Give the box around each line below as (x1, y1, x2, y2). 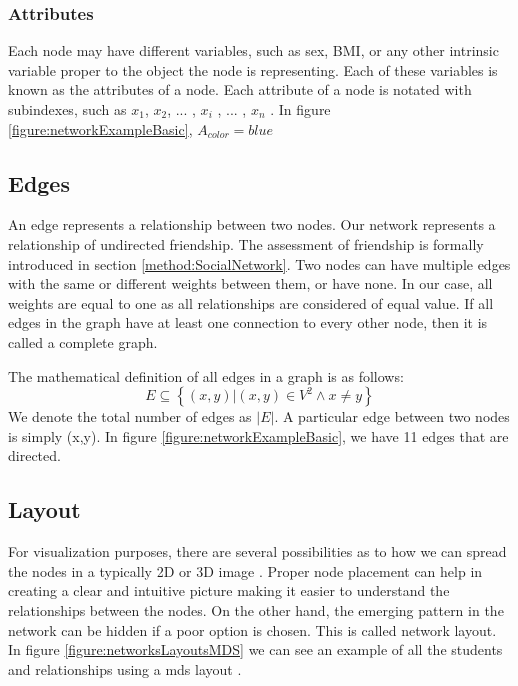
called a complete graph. (8, 331, 158, 352)
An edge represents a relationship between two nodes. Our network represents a (8, 214, 496, 235)
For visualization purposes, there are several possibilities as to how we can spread (8, 541, 507, 562)
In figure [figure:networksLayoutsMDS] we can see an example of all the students (8, 639, 503, 660)
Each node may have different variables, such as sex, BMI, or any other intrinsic (8, 40, 499, 61)
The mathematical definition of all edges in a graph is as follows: (8, 365, 404, 386)
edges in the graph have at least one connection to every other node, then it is (8, 312, 488, 333)
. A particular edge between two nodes (274, 406, 510, 427)
